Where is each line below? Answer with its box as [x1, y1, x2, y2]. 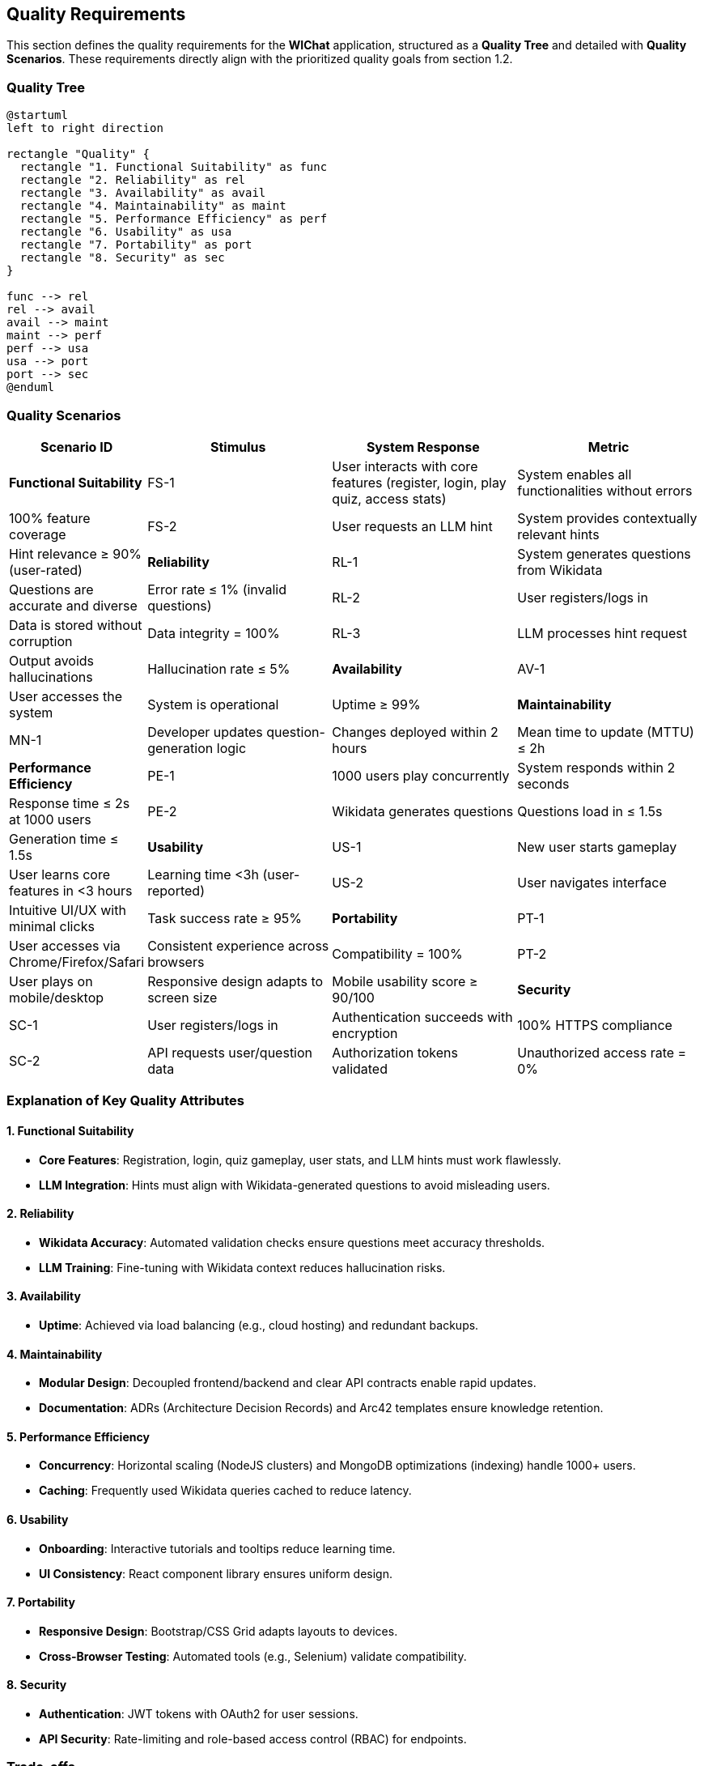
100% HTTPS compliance [517, 1016, 672, 1033]
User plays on [9, 972, 93, 989]
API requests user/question [147, 1044, 313, 1061]
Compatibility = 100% [332, 945, 463, 962]
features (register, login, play [332, 474, 507, 491]
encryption [332, 1024, 398, 1041]
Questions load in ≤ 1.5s [517, 802, 663, 819]
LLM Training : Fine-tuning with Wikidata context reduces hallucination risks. [39, 1260, 446, 1274]
